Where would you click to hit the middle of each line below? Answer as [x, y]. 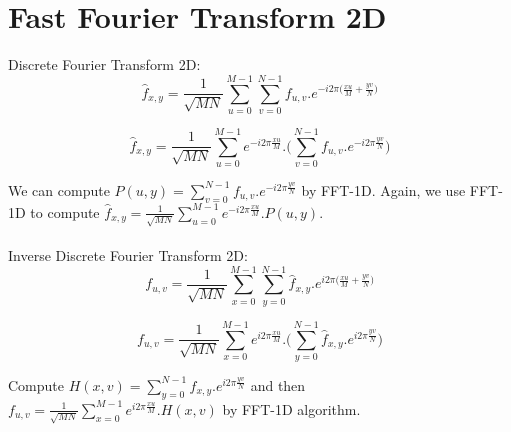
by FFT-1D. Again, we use [383, 189]
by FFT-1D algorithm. [291, 408]
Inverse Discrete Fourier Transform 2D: [128, 255]
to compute [65, 211]
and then [278, 384]
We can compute [59, 189]
